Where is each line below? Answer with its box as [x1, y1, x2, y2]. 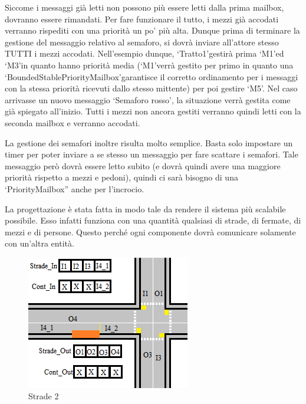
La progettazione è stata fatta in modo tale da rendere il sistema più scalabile [5, 202, 286, 215]
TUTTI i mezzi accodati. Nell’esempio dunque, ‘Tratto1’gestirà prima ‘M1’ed [5, 47, 284, 60]
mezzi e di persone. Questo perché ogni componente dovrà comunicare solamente [5, 225, 296, 238]
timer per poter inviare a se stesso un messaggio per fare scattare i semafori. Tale [5, 148, 298, 160]
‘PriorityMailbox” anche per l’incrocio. [5, 182, 144, 195]
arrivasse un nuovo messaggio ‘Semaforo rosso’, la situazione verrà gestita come [5, 93, 291, 106]
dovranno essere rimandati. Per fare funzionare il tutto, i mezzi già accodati [5, 12, 279, 25]
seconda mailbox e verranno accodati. [5, 116, 140, 129]
